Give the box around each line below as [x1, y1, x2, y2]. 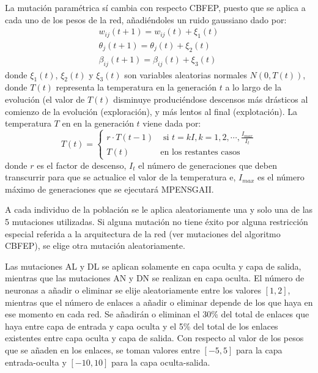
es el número [257, 171, 305, 183]
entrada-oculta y [5, 355, 67, 368]
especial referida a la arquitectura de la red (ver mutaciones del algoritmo [5, 227, 281, 240]
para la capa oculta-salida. [111, 355, 210, 368]
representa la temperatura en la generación [56, 81, 216, 94]
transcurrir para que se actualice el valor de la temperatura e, [5, 171, 236, 183]
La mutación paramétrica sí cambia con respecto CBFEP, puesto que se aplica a [5, 1, 306, 13]
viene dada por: [142, 117, 201, 130]
